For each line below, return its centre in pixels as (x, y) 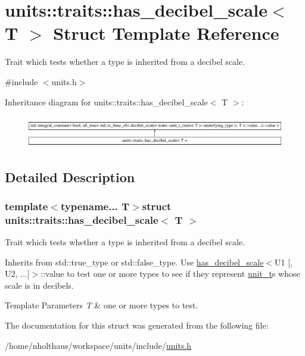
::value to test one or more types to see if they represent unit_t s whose (170, 274)
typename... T (95, 206)
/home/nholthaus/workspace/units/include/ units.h (98, 345)
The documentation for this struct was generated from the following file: (137, 325)
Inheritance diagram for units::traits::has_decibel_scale (106, 102)
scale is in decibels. (39, 285)
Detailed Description (70, 177)
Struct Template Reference (166, 33)
